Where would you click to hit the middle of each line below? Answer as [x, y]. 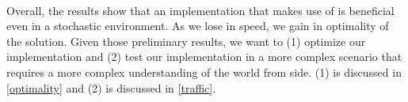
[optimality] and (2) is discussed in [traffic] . [111, 87]
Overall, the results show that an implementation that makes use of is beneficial [200, 10]
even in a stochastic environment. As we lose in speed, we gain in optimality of [198, 26]
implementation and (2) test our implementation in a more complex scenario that [204, 57]
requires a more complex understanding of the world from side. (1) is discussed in [204, 72]
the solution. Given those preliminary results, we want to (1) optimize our [186, 41]
